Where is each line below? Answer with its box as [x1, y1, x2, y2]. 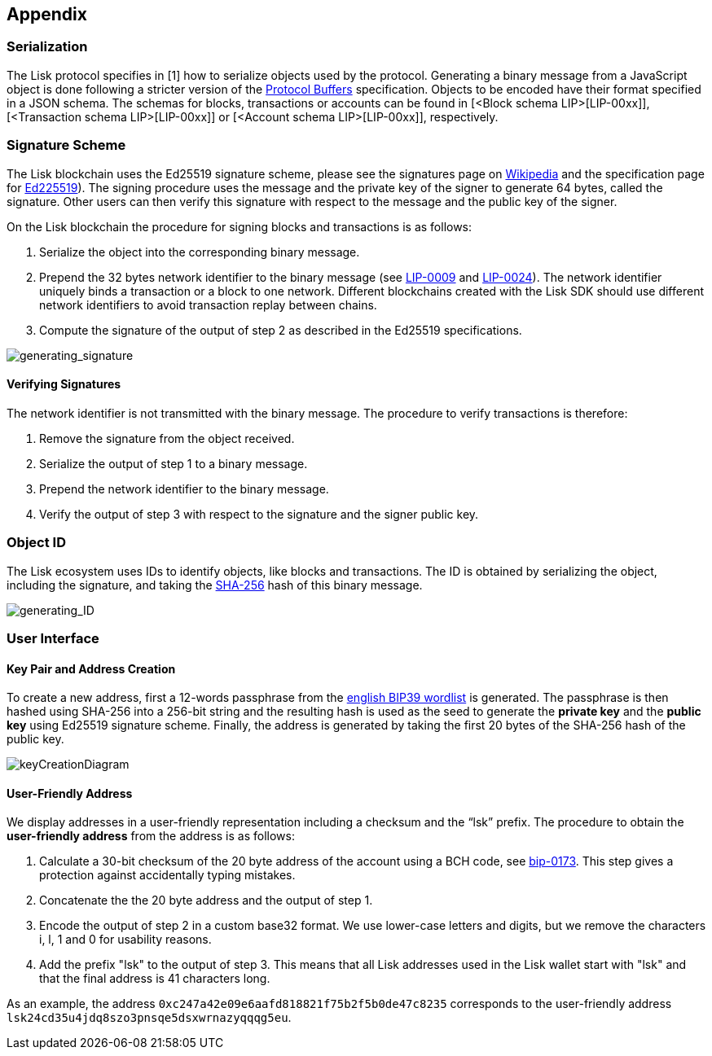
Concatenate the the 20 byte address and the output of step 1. [39, 893, 373, 908]
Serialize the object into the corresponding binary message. [39, 244, 360, 259]
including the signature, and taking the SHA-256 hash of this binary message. [7, 577, 423, 592]
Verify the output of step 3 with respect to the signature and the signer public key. [39, 506, 479, 521]
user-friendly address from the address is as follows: [7, 829, 295, 843]
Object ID [7, 534, 66, 551]
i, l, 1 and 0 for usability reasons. [39, 932, 212, 947]
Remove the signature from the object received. [39, 431, 295, 445]
